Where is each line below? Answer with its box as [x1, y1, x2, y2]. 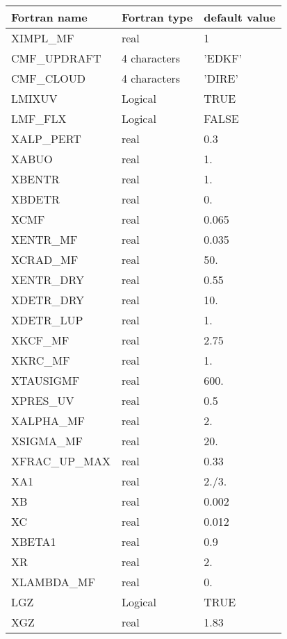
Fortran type [121, 9, 193, 25]
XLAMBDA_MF [11, 574, 95, 590]
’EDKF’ [204, 50, 243, 66]
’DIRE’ [204, 70, 238, 86]
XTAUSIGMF [11, 372, 80, 388]
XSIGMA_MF [11, 433, 83, 449]
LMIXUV [11, 90, 58, 106]
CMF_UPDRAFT [11, 50, 101, 66]
